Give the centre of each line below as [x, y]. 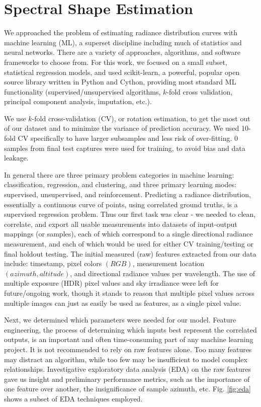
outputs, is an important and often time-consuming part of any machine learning [129, 339]
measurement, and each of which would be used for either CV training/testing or [129, 243]
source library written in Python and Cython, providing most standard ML [120, 82]
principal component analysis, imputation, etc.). [78, 101]
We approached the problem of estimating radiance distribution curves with [121, 32]
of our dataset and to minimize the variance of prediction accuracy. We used [122, 128]
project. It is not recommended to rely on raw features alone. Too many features [128, 349]
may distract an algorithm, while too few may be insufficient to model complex [126, 359]
